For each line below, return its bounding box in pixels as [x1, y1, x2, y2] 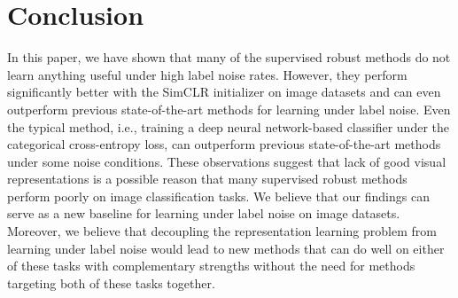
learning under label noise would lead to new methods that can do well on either [7, 239, 445, 257]
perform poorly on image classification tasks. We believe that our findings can [7, 186, 430, 205]
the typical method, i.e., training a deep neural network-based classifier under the [7, 117, 449, 136]
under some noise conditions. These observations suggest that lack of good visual [7, 152, 446, 170]
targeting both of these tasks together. [7, 273, 215, 292]
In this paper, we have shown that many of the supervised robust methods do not [7, 48, 451, 67]
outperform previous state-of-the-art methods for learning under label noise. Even [7, 99, 451, 118]
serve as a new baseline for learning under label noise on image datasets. [7, 204, 400, 223]
